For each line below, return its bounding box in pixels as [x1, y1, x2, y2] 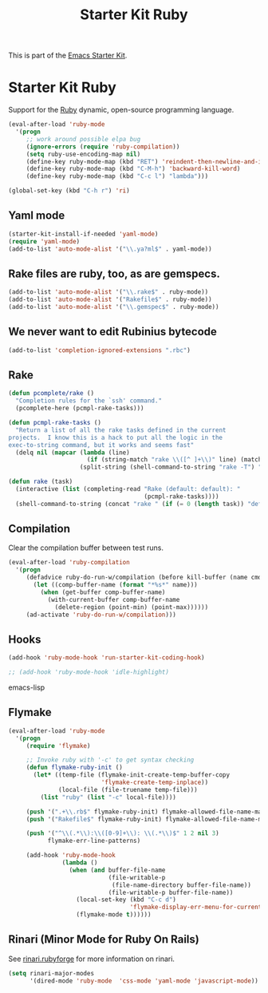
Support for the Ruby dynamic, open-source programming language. [8, 105, 235, 115]
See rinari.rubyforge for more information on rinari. [8, 954, 175, 963]
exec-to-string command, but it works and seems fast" [8, 441, 195, 449]
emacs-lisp [8, 682, 45, 692]
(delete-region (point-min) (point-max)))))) [54, 603, 209, 611]
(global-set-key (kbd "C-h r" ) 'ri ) [8, 187, 130, 195]
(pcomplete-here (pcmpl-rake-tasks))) [15, 405, 145, 413]
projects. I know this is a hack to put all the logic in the [8, 433, 223, 441]
